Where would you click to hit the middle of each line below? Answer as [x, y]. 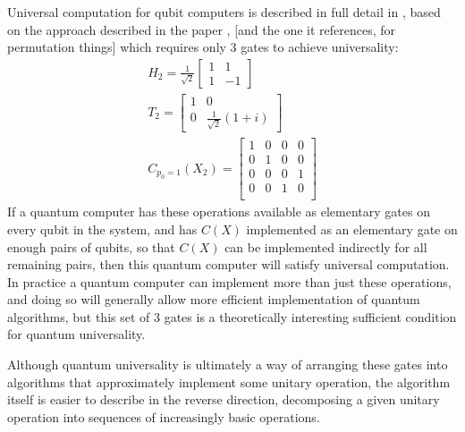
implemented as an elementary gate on [352, 229]
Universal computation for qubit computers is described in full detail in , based [224, 12]
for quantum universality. [76, 334]
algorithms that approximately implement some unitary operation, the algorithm [229, 381]
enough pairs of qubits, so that [91, 246]
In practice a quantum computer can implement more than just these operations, [229, 281]
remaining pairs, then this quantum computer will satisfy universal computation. [228, 264]
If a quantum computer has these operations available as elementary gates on [219, 212]
